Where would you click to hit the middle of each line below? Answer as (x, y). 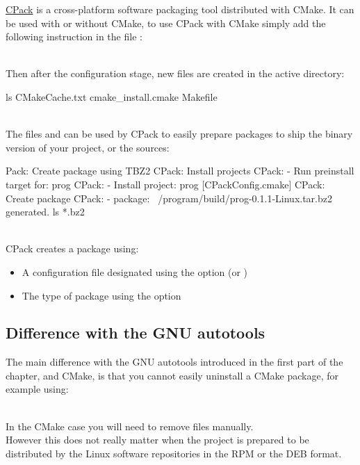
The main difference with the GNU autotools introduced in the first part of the (174, 362)
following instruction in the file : (74, 36)
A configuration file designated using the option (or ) (135, 271)
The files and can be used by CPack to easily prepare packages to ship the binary (179, 134)
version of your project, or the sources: (88, 147)
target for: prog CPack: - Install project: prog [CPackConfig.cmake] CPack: (165, 184)
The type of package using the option (101, 295)
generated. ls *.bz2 (45, 212)
